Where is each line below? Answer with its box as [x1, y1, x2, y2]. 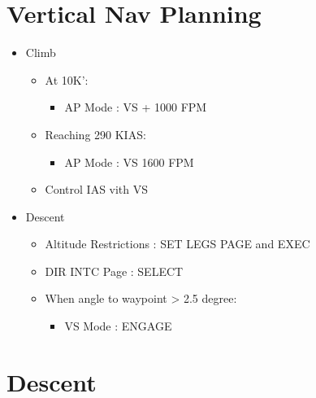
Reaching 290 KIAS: [45, 125, 146, 142]
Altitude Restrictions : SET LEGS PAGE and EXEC [45, 235, 310, 252]
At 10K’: [45, 71, 89, 88]
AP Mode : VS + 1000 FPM [64, 98, 207, 116]
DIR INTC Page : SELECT [45, 262, 184, 279]
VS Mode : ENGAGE [64, 317, 172, 335]
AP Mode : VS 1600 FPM [64, 153, 194, 170]
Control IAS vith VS [45, 181, 149, 198]
